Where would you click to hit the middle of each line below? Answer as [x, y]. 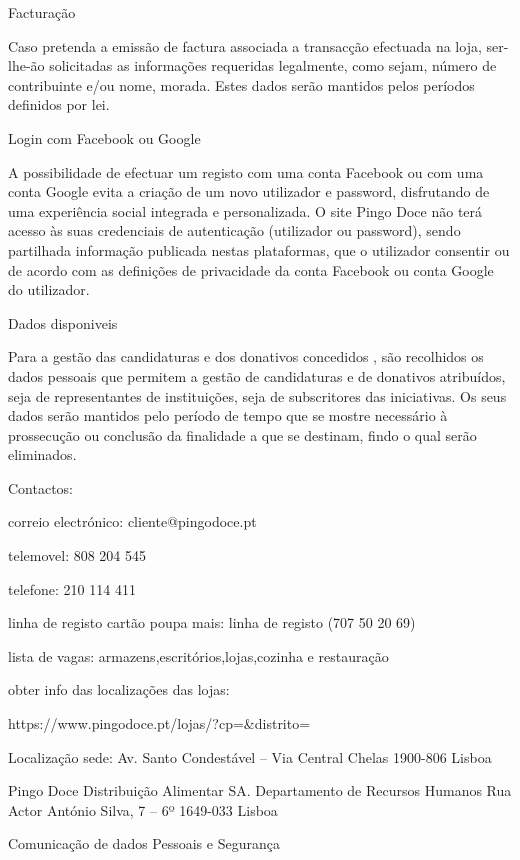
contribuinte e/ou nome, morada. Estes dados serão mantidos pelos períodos [241, 84]
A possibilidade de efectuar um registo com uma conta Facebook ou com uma [246, 171]
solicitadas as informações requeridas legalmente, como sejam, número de [273, 65]
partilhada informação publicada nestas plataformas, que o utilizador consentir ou [259, 249]
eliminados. [42, 454]
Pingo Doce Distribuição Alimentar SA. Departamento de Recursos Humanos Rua [260, 790]
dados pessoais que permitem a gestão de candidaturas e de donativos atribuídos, [257, 375]
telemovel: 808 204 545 [77, 555]
